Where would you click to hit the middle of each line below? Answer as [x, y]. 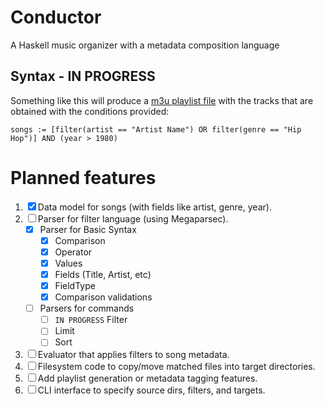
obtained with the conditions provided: [90, 111]
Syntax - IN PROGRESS [83, 76]
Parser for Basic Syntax [88, 229]
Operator [73, 252]
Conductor [56, 17]
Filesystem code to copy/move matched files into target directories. [176, 367]
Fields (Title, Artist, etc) [103, 274]
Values [68, 263]
